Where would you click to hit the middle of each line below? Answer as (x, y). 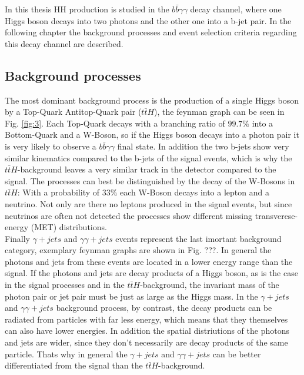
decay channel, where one (236, 9)
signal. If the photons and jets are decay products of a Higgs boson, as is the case (151, 273)
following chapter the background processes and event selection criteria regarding (151, 32)
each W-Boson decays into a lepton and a (195, 192)
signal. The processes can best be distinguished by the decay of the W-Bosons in (150, 180)
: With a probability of (59, 192)
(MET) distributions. (69, 227)
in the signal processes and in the (65, 285)
